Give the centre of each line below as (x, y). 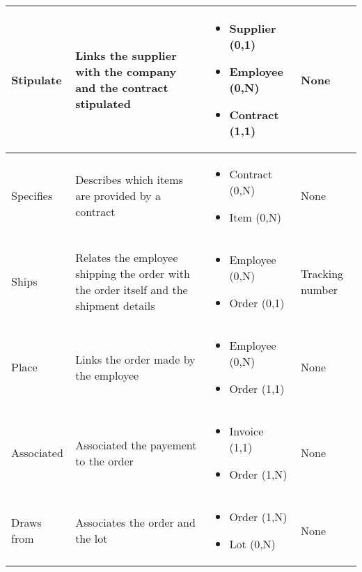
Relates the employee (127, 257)
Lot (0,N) (252, 544)
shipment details (115, 305)
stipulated (103, 103)
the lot (92, 538)
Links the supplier (126, 55)
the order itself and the (132, 289)
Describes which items (129, 179)
